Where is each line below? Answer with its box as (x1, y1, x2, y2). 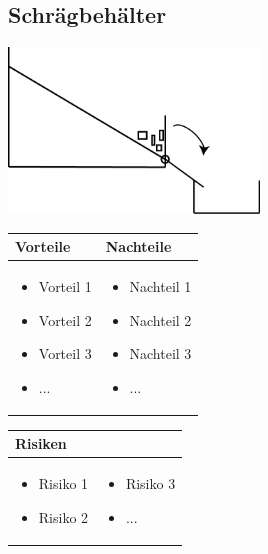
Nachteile (105, 236, 172, 257)
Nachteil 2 (129, 309, 192, 330)
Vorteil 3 (38, 343, 92, 364)
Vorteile (15, 236, 71, 257)
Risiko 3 (125, 473, 176, 494)
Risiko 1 (38, 473, 89, 494)
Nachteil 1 (129, 275, 192, 296)
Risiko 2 (38, 506, 89, 527)
